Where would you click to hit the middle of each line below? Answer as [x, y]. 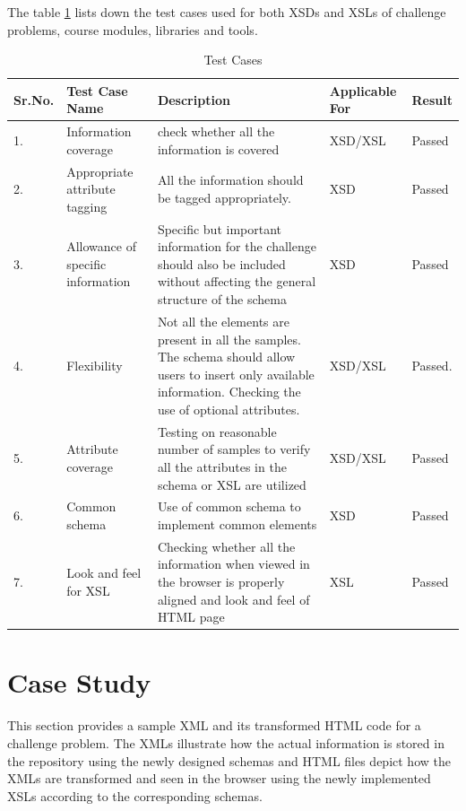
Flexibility [95, 365]
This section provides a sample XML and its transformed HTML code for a [214, 725]
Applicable [363, 90]
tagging [87, 206]
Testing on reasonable [217, 431]
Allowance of [101, 246]
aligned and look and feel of [233, 599]
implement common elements [237, 523]
